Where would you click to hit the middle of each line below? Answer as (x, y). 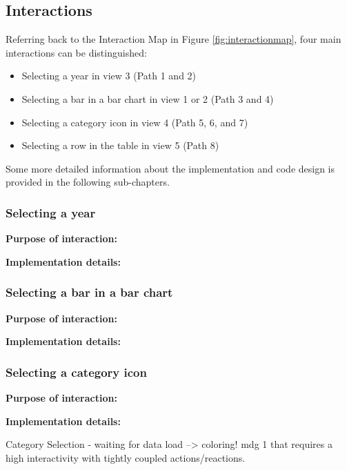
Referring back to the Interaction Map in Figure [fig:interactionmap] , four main (173, 39)
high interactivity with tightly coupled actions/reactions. (126, 457)
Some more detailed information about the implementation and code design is (170, 168)
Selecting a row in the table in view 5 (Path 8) (120, 145)
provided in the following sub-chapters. (88, 182)
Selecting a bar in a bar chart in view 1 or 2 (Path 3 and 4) (148, 98)
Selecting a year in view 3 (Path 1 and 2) (109, 76)
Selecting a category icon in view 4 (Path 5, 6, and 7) (135, 122)
